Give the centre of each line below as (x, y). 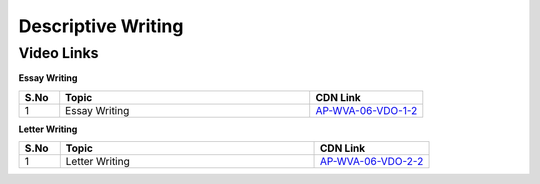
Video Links (58, 53)
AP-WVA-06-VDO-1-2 (366, 110)
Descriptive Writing (101, 26)
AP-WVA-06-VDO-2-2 (371, 162)
